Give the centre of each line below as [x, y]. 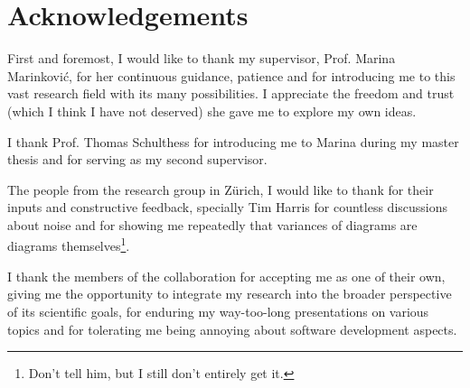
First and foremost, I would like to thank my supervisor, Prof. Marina [202, 58]
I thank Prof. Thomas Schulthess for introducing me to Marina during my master [233, 141]
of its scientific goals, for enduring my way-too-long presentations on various [218, 311]
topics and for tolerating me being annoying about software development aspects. [232, 329]
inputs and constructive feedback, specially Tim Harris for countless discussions [228, 207]
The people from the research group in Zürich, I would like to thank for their [221, 189]
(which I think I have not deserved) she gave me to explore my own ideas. [212, 111]
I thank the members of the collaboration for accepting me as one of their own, [226, 276]
